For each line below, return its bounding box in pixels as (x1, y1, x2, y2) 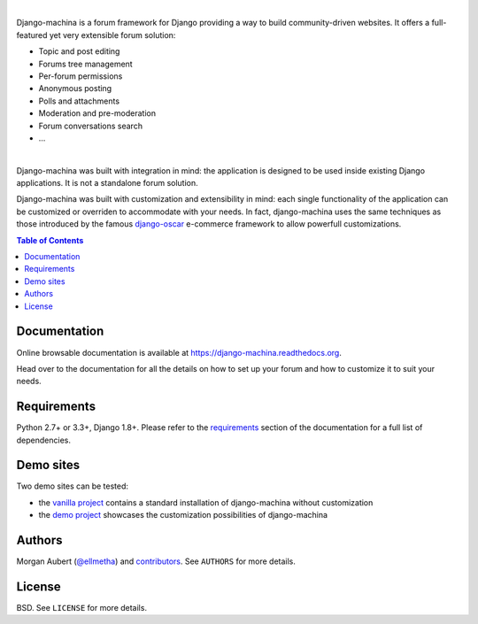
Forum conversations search (38, 120, 143, 131)
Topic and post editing (38, 46, 120, 57)
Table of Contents (16, 235, 84, 245)
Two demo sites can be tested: (16, 481, 128, 491)
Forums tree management (38, 58, 133, 69)
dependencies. (16, 435, 71, 445)
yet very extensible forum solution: (49, 29, 176, 40)
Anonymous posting (38, 83, 112, 94)
